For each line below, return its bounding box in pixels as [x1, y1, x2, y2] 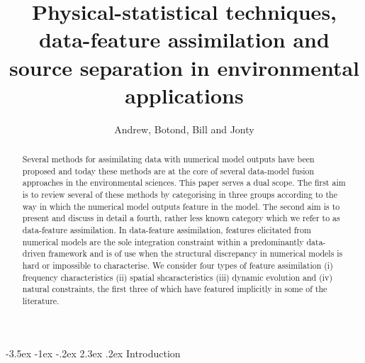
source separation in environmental [9, 52, 360, 82]
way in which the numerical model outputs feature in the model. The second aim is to [22, 200, 340, 212]
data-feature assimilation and [39, 25, 330, 54]
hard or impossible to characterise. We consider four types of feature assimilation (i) [22, 259, 333, 271]
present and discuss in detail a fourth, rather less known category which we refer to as [22, 212, 340, 224]
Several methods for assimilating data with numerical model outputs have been [22, 153, 315, 165]
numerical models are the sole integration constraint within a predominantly [22, 235, 304, 247]
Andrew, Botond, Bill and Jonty [114, 121, 254, 136]
